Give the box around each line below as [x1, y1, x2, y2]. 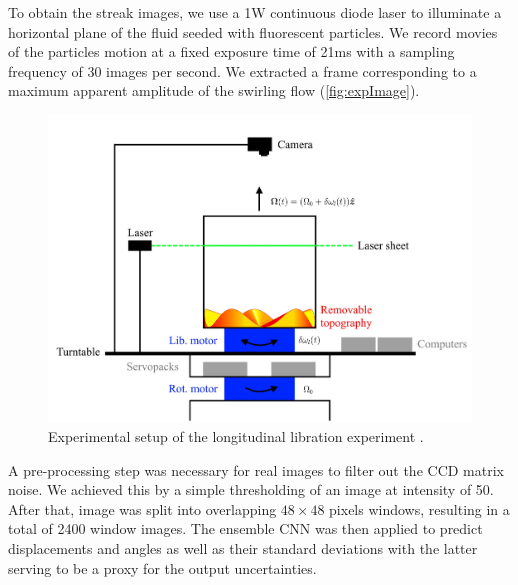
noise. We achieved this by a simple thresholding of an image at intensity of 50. [8, 479, 494, 500]
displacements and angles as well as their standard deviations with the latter [8, 538, 478, 559]
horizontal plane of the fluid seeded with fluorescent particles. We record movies [8, 21, 498, 42]
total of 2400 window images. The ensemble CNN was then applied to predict [8, 518, 483, 539]
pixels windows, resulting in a [329, 498, 510, 519]
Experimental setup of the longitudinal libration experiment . [48, 426, 424, 447]
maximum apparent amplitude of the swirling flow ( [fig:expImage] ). [8, 80, 420, 101]
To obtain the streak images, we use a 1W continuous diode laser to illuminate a [8, 2, 502, 22]
